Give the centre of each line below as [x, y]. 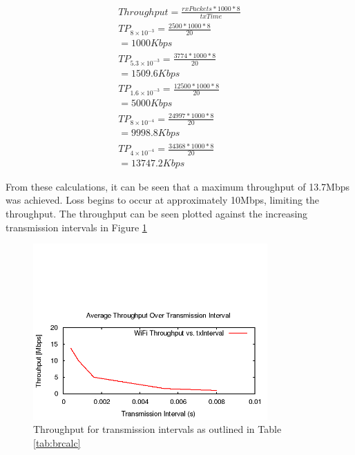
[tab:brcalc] [57, 442]
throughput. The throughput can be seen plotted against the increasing [157, 214]
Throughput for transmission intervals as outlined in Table [157, 429]
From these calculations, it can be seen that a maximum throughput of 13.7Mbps [177, 186]
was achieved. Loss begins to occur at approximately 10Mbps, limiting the [163, 200]
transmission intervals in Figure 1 [76, 227]
